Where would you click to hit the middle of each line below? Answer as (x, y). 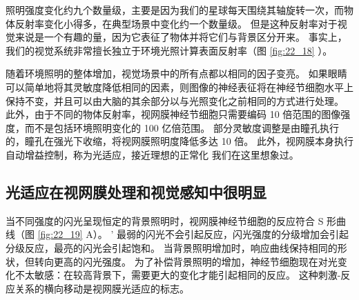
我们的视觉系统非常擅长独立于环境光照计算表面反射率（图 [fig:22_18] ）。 (169, 50)
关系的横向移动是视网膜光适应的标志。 (102, 288)
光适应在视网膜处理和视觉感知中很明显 (136, 191)
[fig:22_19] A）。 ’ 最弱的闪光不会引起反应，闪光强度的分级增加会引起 (193, 234)
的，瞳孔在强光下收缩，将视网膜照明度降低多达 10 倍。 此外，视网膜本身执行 (179, 141)
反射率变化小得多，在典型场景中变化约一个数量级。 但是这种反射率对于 (176, 23)
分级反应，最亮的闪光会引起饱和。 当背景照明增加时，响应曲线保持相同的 (172, 247)
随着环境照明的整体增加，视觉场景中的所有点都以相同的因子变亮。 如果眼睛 (176, 73)
